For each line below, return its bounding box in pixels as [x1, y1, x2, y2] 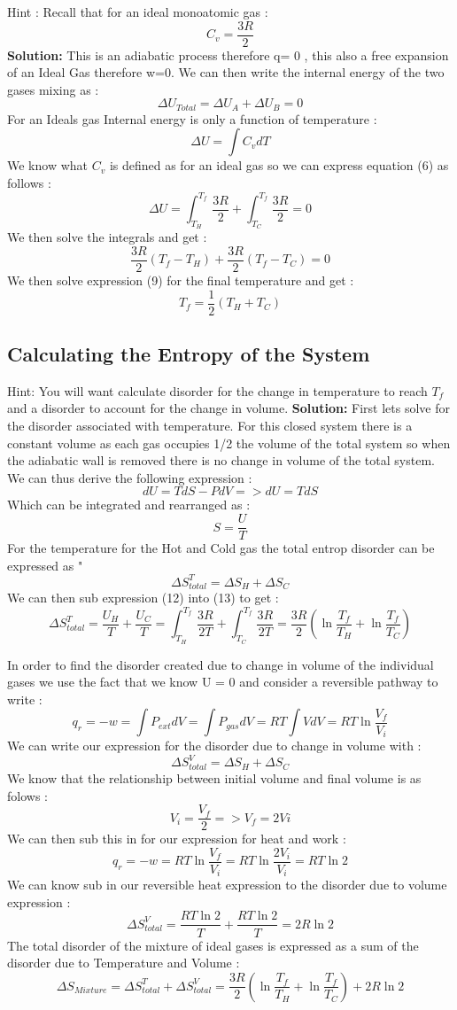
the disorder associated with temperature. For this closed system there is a [7, 416, 413, 435]
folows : [7, 786, 48, 804]
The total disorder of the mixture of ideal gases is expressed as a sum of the [7, 936, 419, 954]
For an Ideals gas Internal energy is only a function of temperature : [7, 109, 377, 128]
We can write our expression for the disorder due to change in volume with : [7, 736, 422, 755]
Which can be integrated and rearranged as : [7, 495, 251, 514]
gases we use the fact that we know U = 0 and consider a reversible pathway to [7, 672, 438, 691]
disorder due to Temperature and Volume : [7, 953, 240, 972]
